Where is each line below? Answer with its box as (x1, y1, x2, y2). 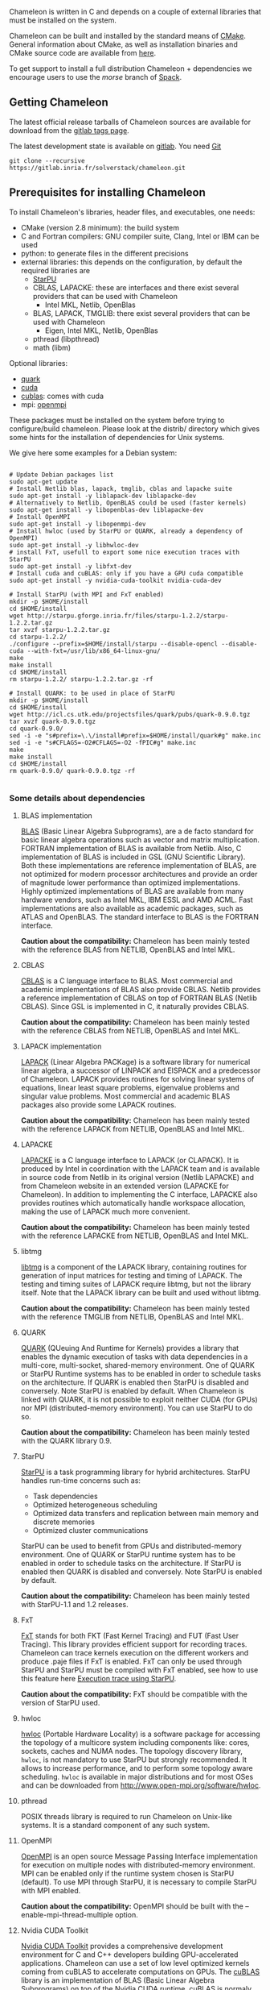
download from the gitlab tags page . (9, 125, 129, 135)
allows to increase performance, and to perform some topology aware (20, 1763, 253, 1772)
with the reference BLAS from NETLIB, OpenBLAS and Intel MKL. (20, 945, 235, 954)
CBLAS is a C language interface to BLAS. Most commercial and (20, 975, 233, 986)
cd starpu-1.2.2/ (9, 633, 67, 641)
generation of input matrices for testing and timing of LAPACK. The (20, 1270, 243, 1280)
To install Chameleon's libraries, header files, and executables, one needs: (9, 207, 256, 217)
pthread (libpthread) (32, 334, 100, 343)
